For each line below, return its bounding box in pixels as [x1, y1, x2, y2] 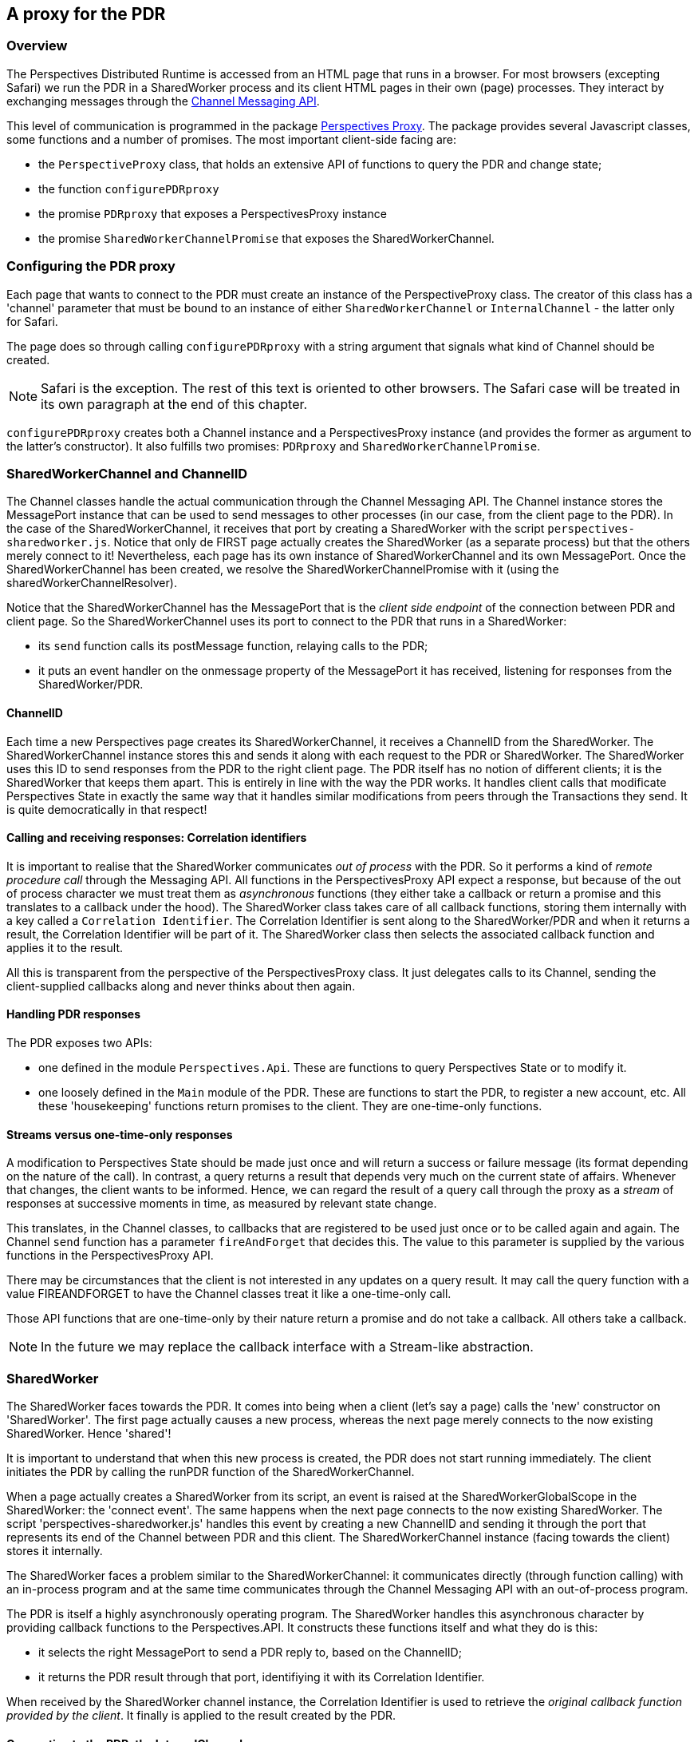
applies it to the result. [6, 940, 123, 954]
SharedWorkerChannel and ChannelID [6, 465, 248, 482]
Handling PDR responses [6, 1007, 140, 1022]
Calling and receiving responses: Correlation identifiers [6, 831, 307, 845]
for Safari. [6, 314, 58, 328]
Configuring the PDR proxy [6, 258, 175, 275]
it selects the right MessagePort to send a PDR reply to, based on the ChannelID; [38, 1645, 462, 1659]
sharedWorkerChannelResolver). [6, 576, 177, 590]
